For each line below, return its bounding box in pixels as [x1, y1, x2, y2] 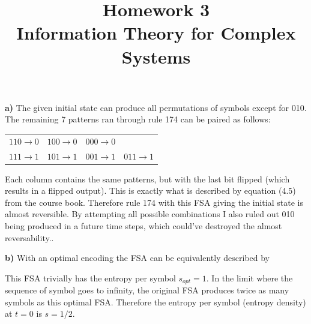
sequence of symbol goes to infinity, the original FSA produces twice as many [5, 284, 289, 296]
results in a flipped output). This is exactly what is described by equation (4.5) [5, 184, 296, 197]
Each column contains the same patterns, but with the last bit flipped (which [5, 172, 290, 185]
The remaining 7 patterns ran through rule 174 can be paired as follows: [5, 113, 271, 125]
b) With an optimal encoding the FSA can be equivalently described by [5, 251, 270, 264]
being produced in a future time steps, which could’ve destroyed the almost [5, 220, 282, 232]
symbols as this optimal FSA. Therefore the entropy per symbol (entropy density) [5, 295, 306, 308]
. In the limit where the [206, 271, 293, 284]
